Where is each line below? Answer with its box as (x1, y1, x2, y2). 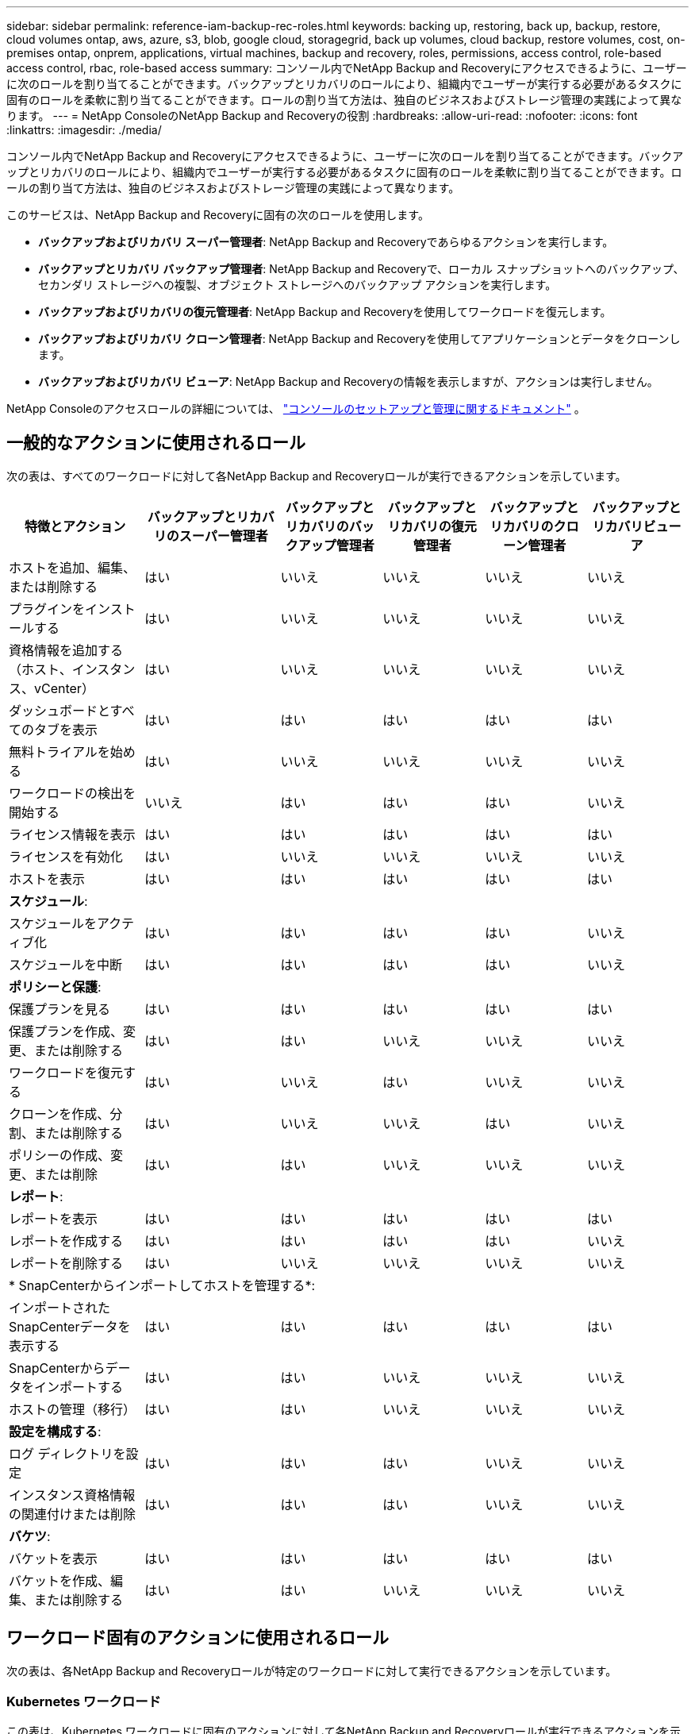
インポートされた (9, 1299, 111, 1316)
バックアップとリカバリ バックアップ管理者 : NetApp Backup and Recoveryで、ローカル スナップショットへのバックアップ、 (38, 262, 685, 276)
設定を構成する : (9, 1423, 102, 1439)
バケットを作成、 (9, 1572, 111, 1589)
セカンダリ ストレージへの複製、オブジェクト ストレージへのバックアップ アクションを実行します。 (38, 278, 557, 291)
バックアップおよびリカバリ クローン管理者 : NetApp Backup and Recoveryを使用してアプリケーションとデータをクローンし (38, 332, 681, 345)
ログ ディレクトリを (9, 1445, 126, 1462)
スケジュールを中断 (9, 956, 122, 973)
